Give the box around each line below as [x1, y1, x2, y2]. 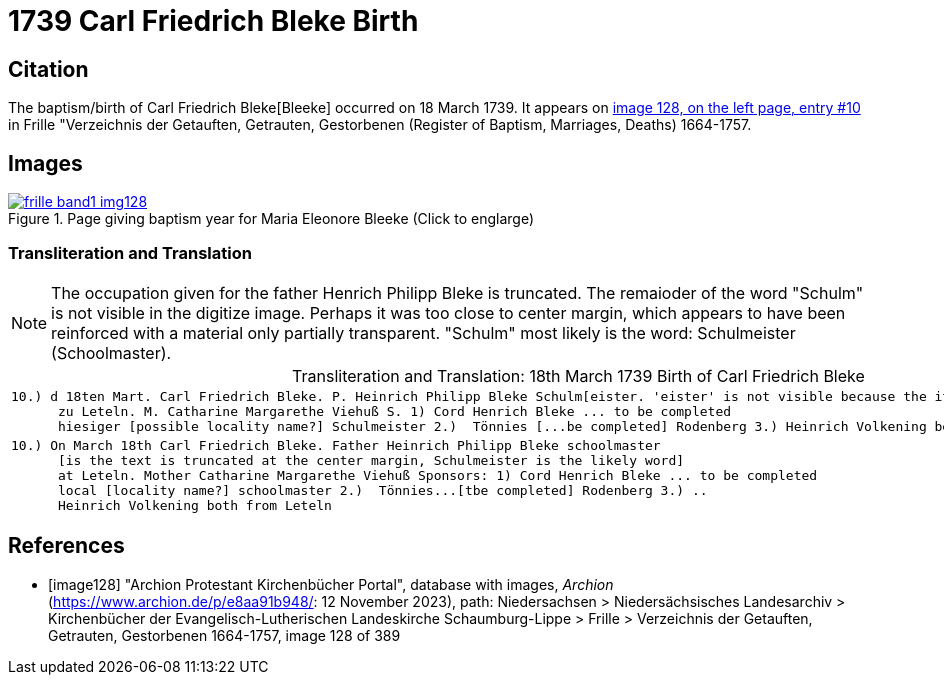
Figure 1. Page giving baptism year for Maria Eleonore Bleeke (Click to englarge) [8, 210, 535, 228]
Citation [8, 56, 89, 82]
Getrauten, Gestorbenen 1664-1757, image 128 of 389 [48, 626, 401, 644]
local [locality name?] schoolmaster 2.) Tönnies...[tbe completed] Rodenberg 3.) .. [57, 482, 708, 498]
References [8, 533, 125, 559]
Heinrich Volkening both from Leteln [57, 497, 332, 513]
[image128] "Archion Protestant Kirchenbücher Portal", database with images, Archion [48, 575, 614, 593]
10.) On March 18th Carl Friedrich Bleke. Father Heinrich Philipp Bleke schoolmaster [11, 437, 661, 453]
